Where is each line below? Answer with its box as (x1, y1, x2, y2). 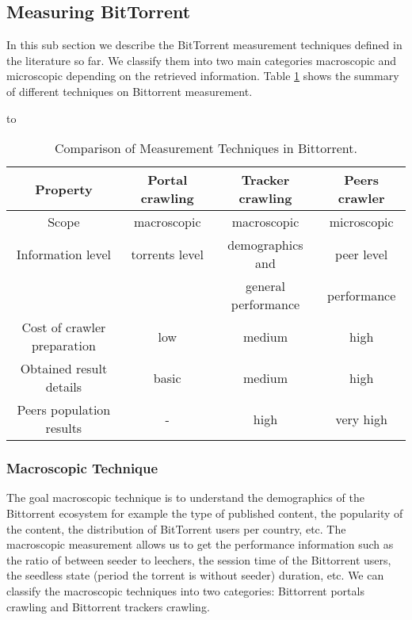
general (246, 277, 285, 296)
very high (335, 409, 387, 428)
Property (35, 179, 93, 198)
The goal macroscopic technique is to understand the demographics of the (6, 489, 364, 506)
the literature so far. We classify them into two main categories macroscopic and (6, 52, 397, 68)
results (45, 419, 82, 438)
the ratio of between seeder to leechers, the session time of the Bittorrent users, (6, 551, 391, 568)
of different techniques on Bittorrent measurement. (6, 82, 253, 99)
